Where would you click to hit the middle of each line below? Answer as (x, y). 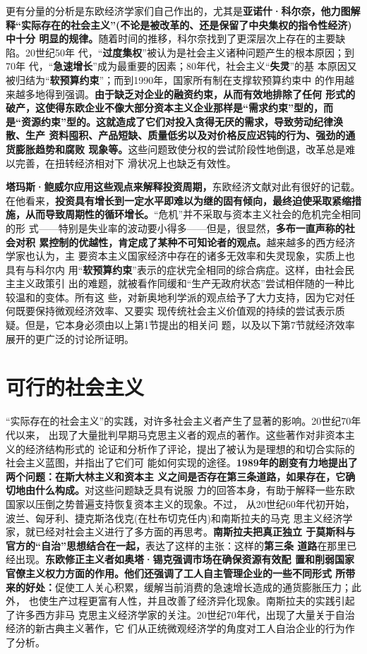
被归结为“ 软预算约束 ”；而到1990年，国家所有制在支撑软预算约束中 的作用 (175, 79)
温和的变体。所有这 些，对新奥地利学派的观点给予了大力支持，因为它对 (180, 297)
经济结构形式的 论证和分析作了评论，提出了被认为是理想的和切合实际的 (190, 448)
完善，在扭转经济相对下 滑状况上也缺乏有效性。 (126, 163)
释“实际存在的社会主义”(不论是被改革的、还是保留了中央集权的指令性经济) (179, 24)
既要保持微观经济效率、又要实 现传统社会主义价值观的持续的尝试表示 (175, 311)
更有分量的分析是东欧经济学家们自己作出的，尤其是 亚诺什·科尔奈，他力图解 (183, 11)
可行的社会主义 (75, 387)
